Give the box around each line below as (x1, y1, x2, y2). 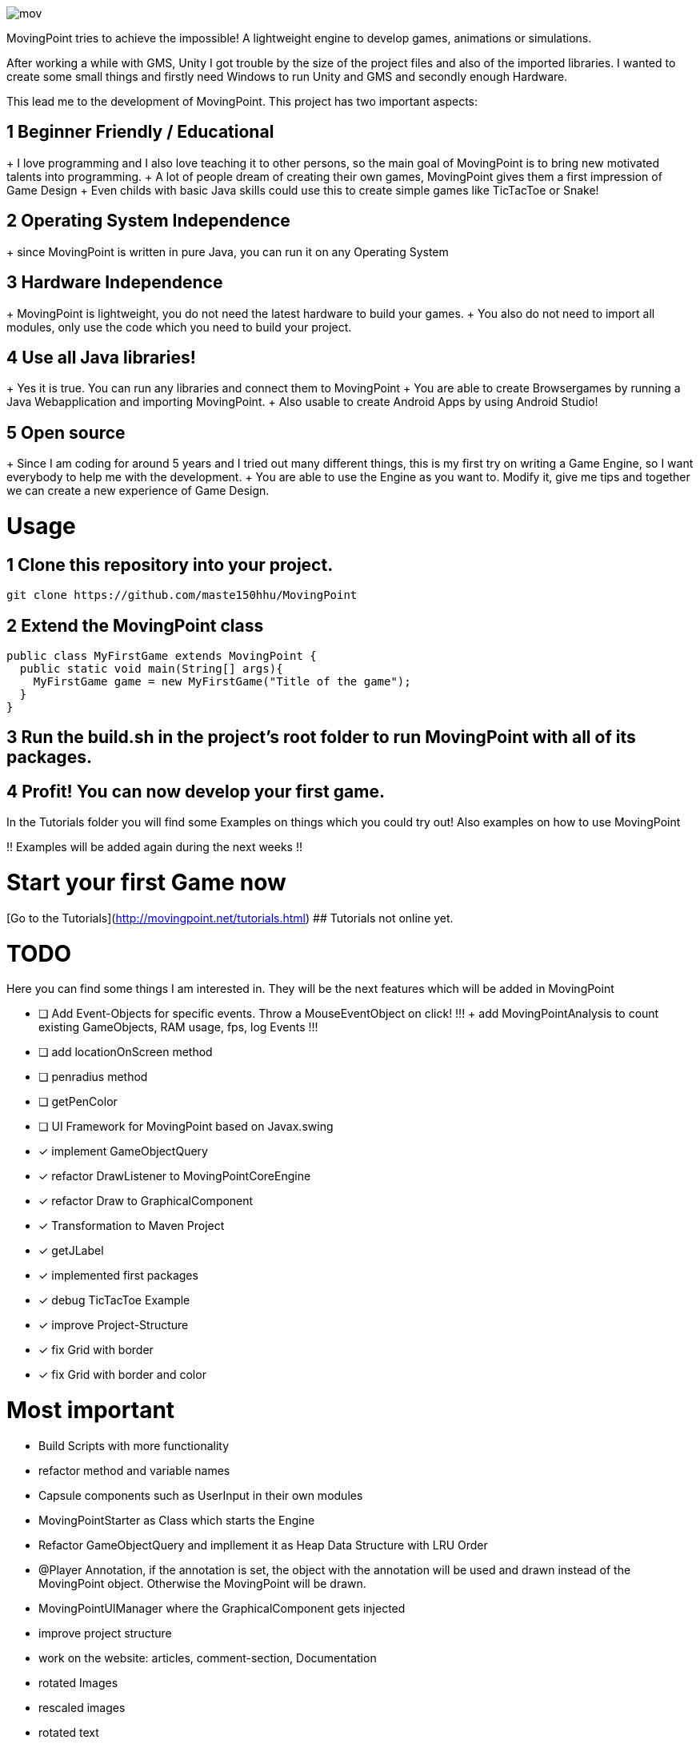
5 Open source (6, 422, 126, 443)
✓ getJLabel (38, 1244, 104, 1258)
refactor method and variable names (38, 1463, 230, 1477)
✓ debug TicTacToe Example (38, 1293, 190, 1308)
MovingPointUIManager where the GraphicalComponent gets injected (38, 1601, 406, 1615)
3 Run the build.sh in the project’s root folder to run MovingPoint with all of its (6, 727, 636, 748)
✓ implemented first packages (38, 1268, 198, 1283)
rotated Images (38, 1675, 118, 1690)
